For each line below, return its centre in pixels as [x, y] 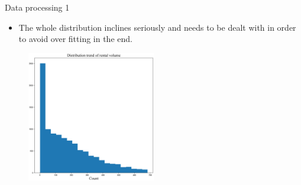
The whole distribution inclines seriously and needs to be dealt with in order [157, 27]
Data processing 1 [37, 7]
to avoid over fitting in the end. [75, 39]
